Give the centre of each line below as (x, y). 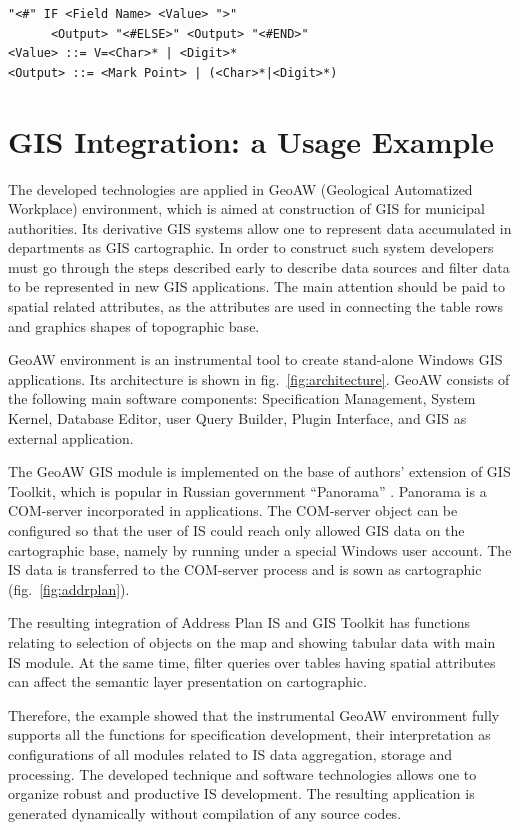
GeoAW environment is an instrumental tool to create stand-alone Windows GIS (255, 359)
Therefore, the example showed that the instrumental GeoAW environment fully (254, 714)
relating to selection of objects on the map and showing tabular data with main (252, 641)
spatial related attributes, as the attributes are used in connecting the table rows (255, 306)
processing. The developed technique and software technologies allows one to (242, 773)
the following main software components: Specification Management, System (242, 398)
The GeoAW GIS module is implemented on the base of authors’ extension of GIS (259, 471)
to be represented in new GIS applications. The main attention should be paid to (257, 286)
